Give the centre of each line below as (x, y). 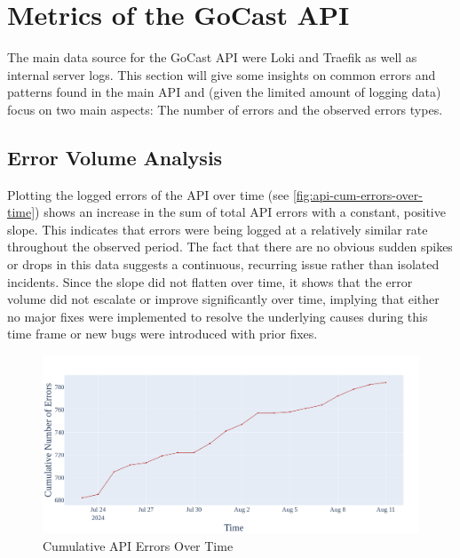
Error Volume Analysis (115, 157)
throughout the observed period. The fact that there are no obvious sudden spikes (230, 247)
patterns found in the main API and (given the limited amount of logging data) (224, 92)
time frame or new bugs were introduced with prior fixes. (163, 334)
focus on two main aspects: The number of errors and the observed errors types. (225, 109)
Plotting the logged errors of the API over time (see (148, 194)
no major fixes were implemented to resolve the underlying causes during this (218, 316)
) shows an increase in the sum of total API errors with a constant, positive (240, 212)
